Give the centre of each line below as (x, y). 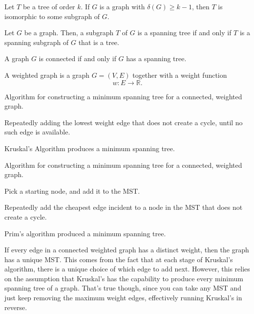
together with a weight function (180, 75)
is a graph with (122, 6)
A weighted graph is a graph (47, 75)
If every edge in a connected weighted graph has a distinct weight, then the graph (127, 250)
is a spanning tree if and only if (184, 33)
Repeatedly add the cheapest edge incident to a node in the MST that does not (124, 207)
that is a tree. (99, 42)
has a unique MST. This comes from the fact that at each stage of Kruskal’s (119, 259)
